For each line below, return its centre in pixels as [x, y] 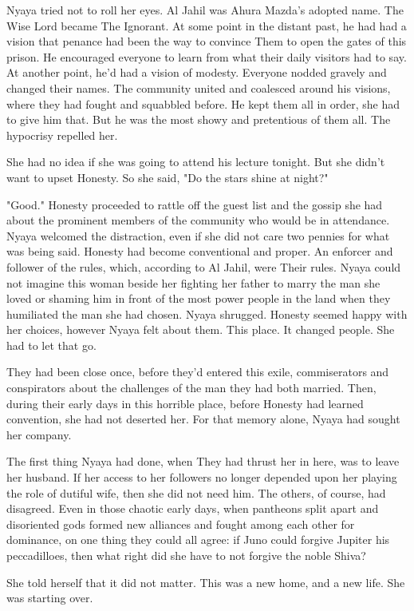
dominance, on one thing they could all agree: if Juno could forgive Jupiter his [198, 540]
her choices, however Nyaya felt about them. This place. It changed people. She [201, 329]
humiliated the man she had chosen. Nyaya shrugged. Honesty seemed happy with [207, 313]
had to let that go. [51, 345]
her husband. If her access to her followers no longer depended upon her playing [202, 477]
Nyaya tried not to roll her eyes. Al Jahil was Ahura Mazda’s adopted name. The [205, 10]
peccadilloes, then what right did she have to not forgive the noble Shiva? [186, 555]
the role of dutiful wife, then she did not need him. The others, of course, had [196, 492]
